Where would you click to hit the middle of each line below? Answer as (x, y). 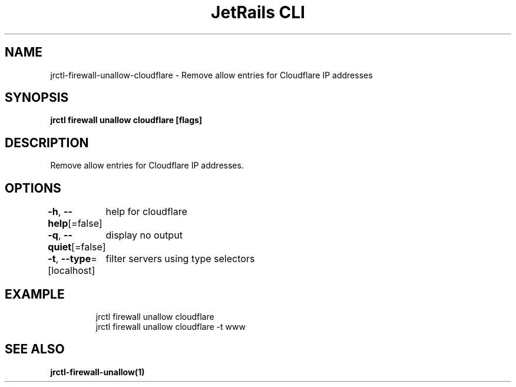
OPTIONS (33, 188)
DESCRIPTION (47, 143)
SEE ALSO (35, 349)
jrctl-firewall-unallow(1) (97, 372)
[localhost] (72, 271)
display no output (144, 235)
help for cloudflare (146, 212)
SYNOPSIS (37, 98)
